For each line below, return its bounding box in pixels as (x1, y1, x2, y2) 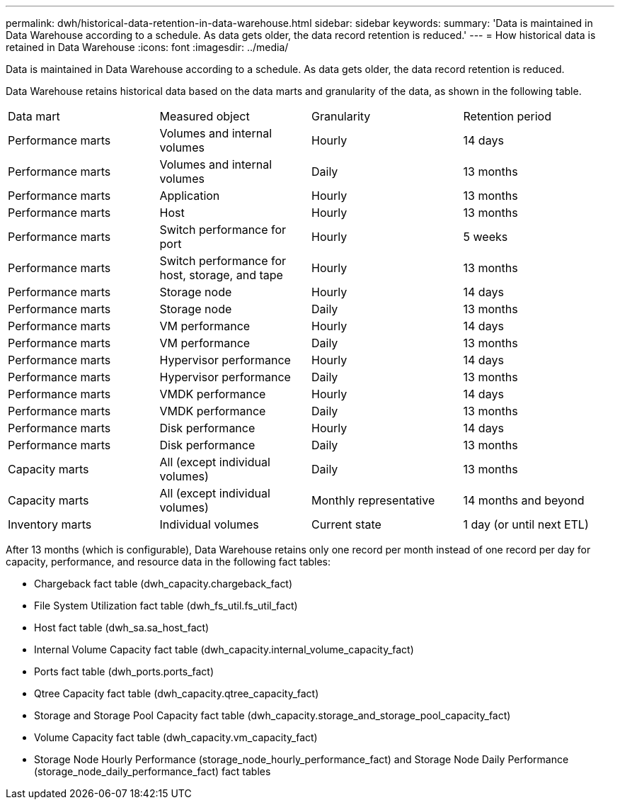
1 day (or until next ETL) (463, 517, 589, 531)
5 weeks (463, 230, 508, 244)
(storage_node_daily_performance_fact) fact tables (34, 765, 271, 777)
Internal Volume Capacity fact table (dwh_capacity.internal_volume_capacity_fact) (34, 643, 414, 655)
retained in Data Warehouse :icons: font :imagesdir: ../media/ (6, 41, 289, 53)
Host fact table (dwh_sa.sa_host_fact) (34, 621, 209, 634)
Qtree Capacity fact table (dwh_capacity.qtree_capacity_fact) (34, 687, 319, 699)
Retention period (463, 109, 551, 123)
